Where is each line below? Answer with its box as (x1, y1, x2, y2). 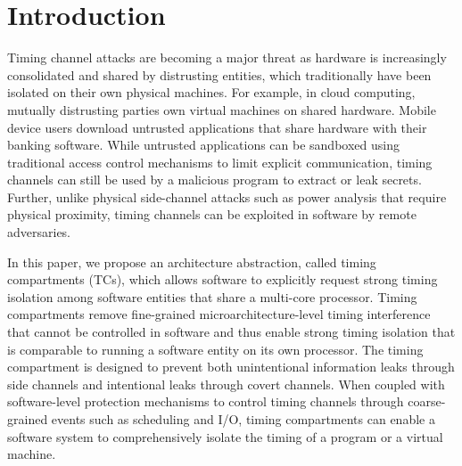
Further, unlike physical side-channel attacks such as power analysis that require (7, 187, 447, 206)
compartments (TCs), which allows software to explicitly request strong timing (7, 270, 438, 289)
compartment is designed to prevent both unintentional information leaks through (7, 357, 455, 376)
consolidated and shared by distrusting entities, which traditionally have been (7, 65, 432, 84)
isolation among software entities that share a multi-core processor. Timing (7, 287, 417, 306)
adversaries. (7, 223, 71, 241)
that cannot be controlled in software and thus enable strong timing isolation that (7, 323, 456, 341)
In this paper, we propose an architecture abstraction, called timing (7, 252, 376, 271)
